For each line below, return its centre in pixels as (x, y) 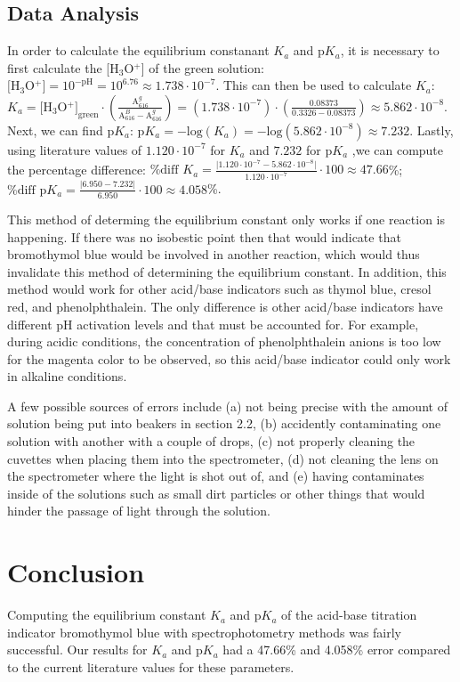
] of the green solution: (202, 67)
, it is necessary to (390, 50)
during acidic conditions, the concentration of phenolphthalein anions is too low (224, 341)
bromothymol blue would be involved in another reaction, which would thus (214, 254)
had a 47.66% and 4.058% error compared (337, 650)
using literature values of (75, 149)
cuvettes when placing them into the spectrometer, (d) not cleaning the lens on (223, 458)
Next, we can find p (61, 130)
